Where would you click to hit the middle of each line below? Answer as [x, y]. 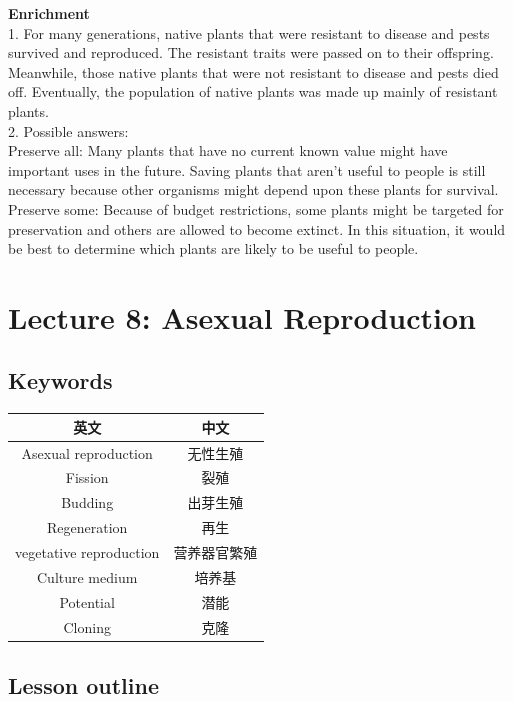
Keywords [60, 380]
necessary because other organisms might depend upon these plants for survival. [253, 189]
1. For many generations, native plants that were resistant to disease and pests [249, 32]
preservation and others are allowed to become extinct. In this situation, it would [257, 228]
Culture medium [87, 576]
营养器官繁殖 [215, 552]
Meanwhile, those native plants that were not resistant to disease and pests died [253, 71]
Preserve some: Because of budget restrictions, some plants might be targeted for [256, 208]
